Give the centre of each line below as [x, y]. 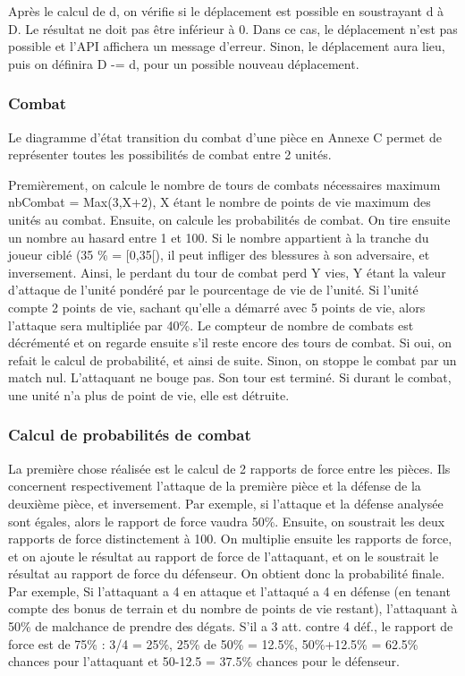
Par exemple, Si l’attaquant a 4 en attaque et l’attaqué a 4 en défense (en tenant [229, 590]
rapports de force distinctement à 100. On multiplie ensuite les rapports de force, [230, 539]
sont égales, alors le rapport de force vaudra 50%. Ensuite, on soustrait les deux [227, 521]
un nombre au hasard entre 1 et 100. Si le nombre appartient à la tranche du [219, 237]
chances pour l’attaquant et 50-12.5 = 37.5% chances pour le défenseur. [204, 661]
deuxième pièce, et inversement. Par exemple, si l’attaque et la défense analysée [226, 503]
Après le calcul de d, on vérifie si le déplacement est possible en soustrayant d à [226, 11]
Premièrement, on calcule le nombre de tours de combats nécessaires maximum [224, 184]
